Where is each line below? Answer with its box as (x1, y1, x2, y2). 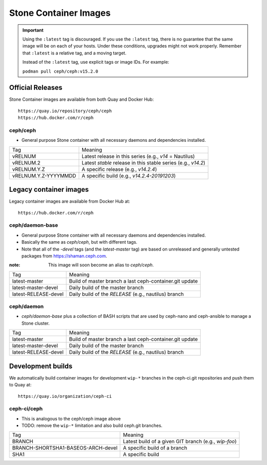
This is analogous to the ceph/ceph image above (21, 416, 121, 422)
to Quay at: (9, 382, 32, 388)
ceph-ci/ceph (9, 405, 43, 412)
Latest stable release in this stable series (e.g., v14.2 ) (82, 159, 206, 166)
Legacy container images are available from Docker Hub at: (9, 198, 131, 205)
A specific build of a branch (123, 445, 187, 452)
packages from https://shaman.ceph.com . (21, 253, 107, 259)
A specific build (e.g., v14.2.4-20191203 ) (82, 172, 176, 179)
